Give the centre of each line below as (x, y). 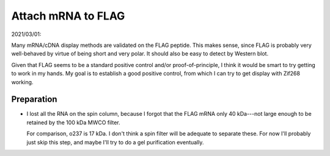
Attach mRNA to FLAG (68, 16)
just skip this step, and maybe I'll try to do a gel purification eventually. (115, 142)
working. (22, 82)
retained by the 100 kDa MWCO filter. (73, 122)
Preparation (34, 100)
